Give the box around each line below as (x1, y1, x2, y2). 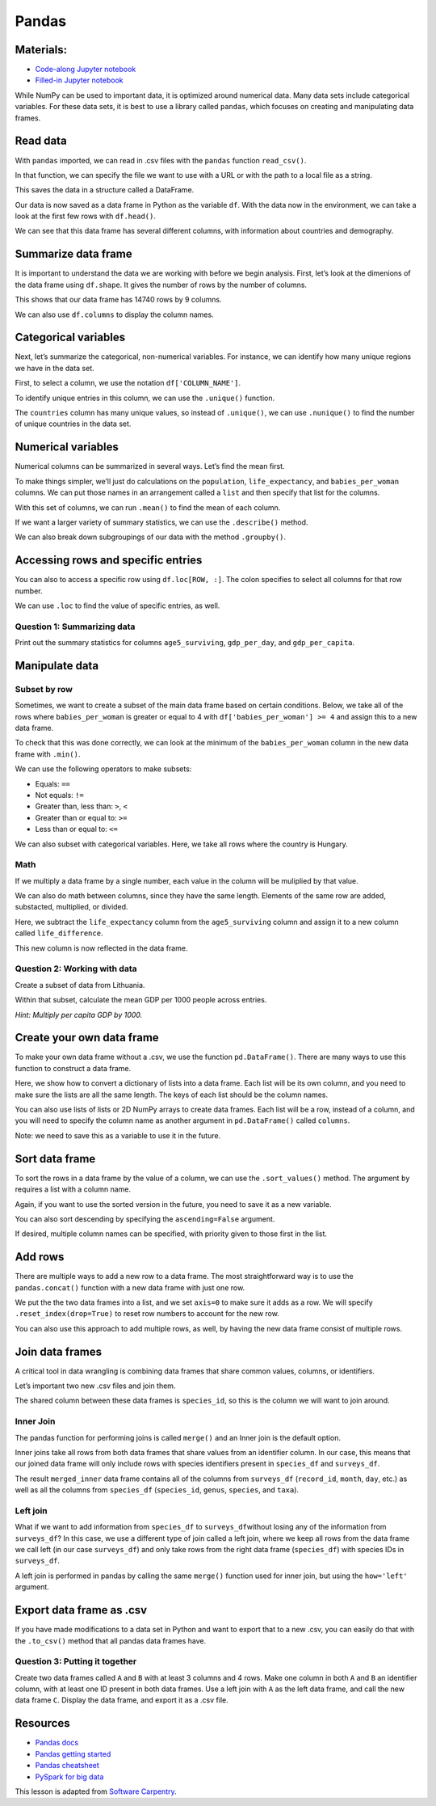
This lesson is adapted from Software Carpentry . (15, 1787, 177, 1796)
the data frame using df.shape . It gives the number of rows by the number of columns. (15, 280, 307, 289)
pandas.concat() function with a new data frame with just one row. (15, 1282, 245, 1293)
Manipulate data (15, 659, 99, 673)
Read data (15, 134, 68, 148)
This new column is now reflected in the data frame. (15, 943, 188, 953)
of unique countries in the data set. (15, 419, 132, 428)
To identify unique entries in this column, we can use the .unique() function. (15, 393, 275, 403)
